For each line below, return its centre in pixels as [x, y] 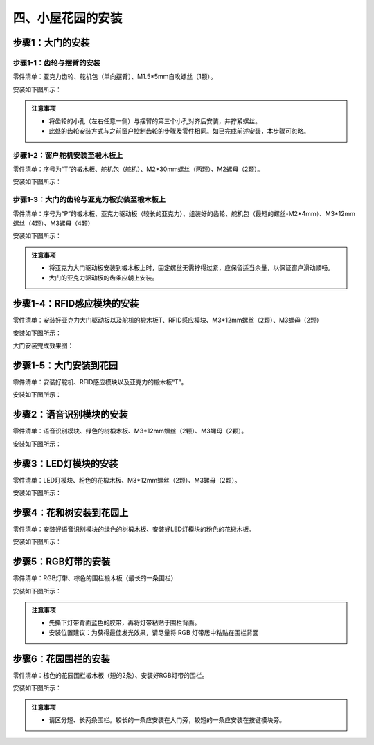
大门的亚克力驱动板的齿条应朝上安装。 [104, 278]
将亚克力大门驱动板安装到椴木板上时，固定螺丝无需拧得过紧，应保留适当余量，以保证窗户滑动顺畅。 [191, 268]
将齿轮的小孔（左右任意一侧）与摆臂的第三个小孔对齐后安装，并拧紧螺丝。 [155, 121]
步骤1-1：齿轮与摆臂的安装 [56, 62]
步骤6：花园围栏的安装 [61, 659]
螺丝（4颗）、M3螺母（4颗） [53, 223]
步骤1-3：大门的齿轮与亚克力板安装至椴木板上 [89, 199]
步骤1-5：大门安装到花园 [65, 366]
